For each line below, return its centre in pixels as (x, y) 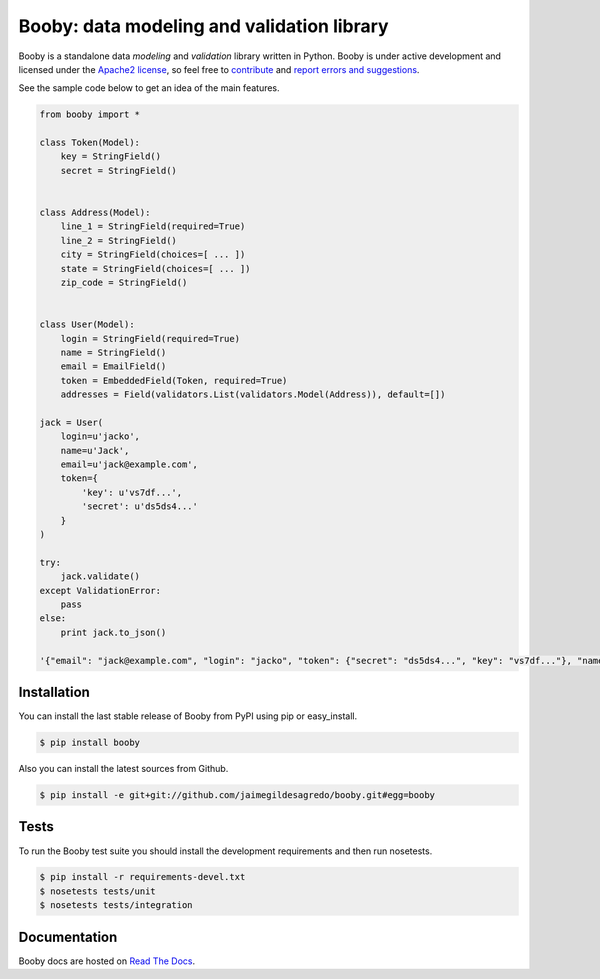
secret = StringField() (118, 170)
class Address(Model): (95, 213)
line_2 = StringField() (118, 240)
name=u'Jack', (95, 450)
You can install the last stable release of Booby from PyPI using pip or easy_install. (188, 716)
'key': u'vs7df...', (132, 492)
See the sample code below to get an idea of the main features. (149, 88)
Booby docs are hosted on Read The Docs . (106, 961)
